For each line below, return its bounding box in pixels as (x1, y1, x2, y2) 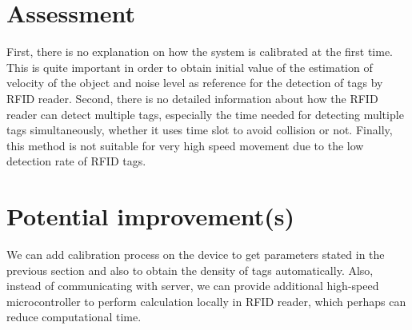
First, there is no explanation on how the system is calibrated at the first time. (6, 43, 394, 60)
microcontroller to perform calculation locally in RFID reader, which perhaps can (6, 292, 406, 309)
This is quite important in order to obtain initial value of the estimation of (6, 58, 373, 75)
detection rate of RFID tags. (6, 153, 146, 169)
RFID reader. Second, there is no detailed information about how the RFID (6, 89, 378, 106)
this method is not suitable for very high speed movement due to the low (6, 137, 364, 153)
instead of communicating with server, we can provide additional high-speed (6, 277, 379, 294)
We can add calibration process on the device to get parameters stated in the (6, 246, 385, 262)
